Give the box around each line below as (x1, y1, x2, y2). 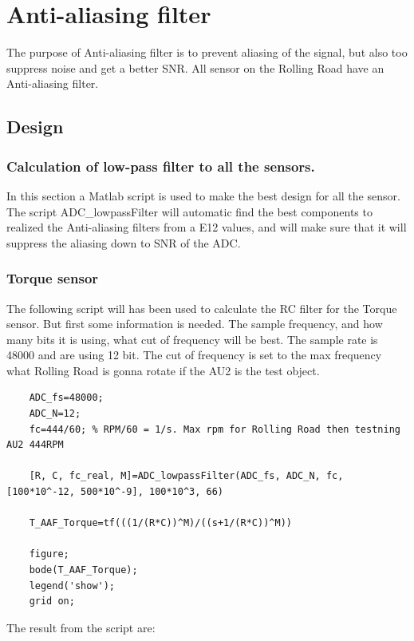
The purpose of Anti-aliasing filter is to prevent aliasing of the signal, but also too (6, 44, 408, 61)
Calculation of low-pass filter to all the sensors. (6, 156, 315, 176)
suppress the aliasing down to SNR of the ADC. (6, 234, 241, 251)
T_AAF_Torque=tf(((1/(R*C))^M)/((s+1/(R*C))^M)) (29, 517, 292, 529)
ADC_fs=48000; (29, 392, 104, 404)
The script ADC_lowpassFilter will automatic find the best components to (6, 203, 373, 220)
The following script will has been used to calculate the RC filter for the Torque (6, 299, 397, 316)
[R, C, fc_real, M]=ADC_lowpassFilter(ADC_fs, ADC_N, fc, (29, 470, 344, 482)
